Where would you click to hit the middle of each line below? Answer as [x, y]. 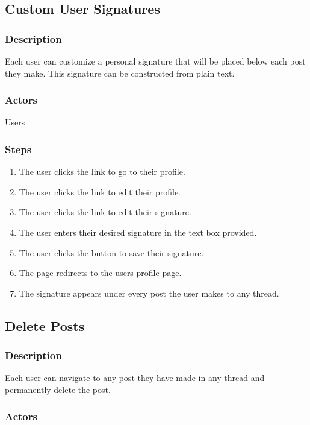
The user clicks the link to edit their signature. [105, 212]
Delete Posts [45, 325]
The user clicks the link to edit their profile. [100, 191]
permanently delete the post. [58, 389]
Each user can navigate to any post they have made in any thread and [135, 378]
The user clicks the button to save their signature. [111, 252]
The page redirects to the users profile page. [100, 273]
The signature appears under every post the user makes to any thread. [149, 293]
